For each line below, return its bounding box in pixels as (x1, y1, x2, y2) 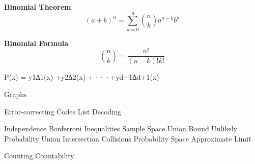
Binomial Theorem (4, 2, 71, 12)
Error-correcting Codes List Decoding (4, 106, 121, 116)
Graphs (4, 88, 27, 99)
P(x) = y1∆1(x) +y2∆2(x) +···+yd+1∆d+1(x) (4, 72, 159, 82)
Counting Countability (4, 150, 74, 161)
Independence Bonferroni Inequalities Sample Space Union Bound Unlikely (4, 123, 237, 134)
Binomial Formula (4, 37, 69, 48)
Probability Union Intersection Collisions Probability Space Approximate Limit (4, 133, 251, 144)
